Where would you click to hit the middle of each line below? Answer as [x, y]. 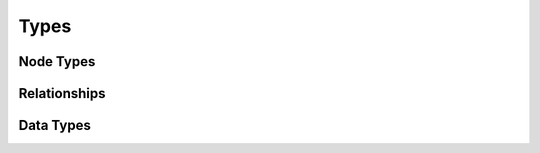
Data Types [55, 125]
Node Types [57, 61]
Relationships [62, 93]
